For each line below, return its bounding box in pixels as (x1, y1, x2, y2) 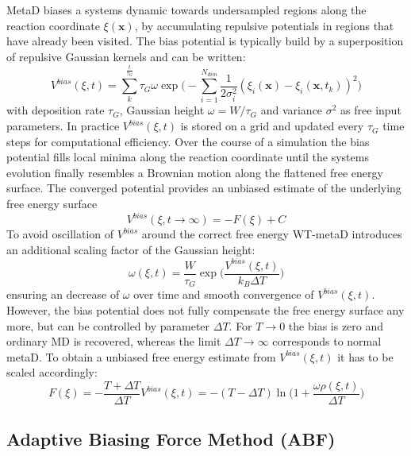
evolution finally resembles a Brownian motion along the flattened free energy (6, 164, 383, 180)
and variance (260, 102, 323, 118)
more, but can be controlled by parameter (6, 317, 210, 334)
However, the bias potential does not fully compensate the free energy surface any (6, 301, 405, 318)
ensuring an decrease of (6, 286, 120, 303)
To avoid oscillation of (6, 226, 114, 242)
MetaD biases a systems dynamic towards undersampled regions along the (6, 2, 367, 17)
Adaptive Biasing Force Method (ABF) (6, 427, 336, 451)
